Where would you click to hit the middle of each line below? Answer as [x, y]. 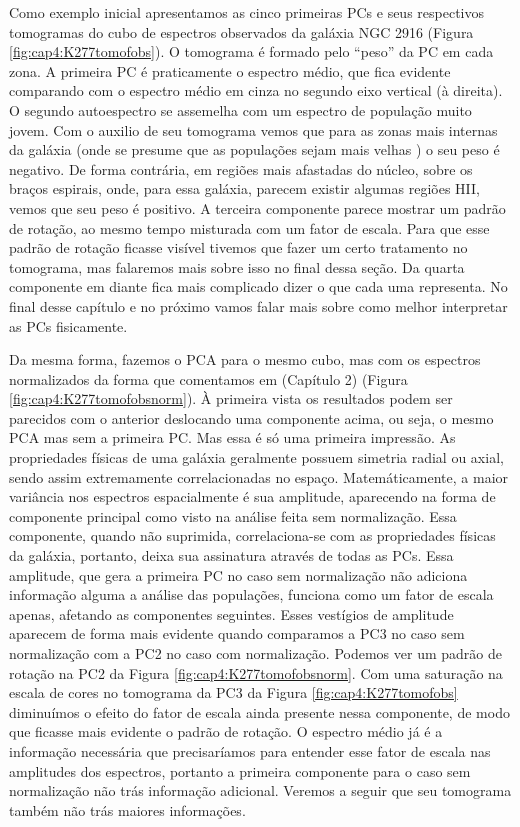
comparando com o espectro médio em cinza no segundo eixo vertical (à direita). [256, 90]
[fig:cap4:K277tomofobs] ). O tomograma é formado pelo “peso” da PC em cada [251, 51]
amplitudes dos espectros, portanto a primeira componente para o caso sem [240, 770]
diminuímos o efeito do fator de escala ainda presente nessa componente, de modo [259, 711]
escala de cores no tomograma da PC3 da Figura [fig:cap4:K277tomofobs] [233, 692]
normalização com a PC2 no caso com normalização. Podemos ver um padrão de [255, 653]
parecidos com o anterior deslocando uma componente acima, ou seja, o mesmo [251, 417]
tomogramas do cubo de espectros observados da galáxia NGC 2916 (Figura [241, 31]
